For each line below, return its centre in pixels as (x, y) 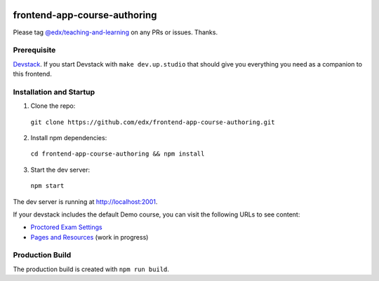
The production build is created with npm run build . (91, 269)
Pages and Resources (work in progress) (89, 237)
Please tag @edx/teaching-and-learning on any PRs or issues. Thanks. (115, 32)
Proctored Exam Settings (66, 227)
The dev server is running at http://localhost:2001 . (85, 201)
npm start (47, 186)
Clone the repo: (53, 106)
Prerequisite (34, 50)
